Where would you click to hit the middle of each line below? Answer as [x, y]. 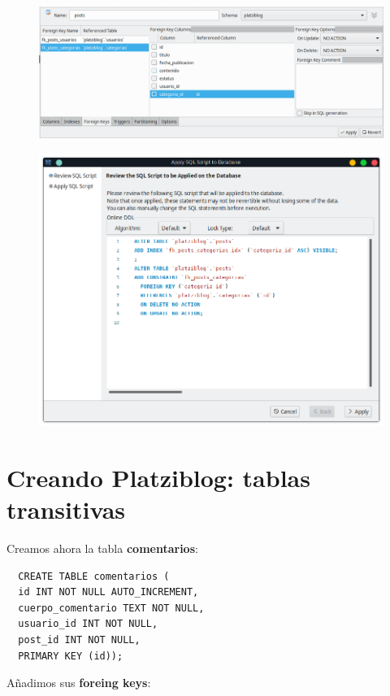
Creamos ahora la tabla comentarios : [102, 548]
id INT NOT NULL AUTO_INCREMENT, [108, 592]
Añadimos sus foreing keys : [79, 683]
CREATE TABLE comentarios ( [94, 576]
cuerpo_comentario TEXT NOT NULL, [111, 608]
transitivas [66, 509]
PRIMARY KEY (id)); [71, 656]
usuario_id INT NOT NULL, [88, 624]
